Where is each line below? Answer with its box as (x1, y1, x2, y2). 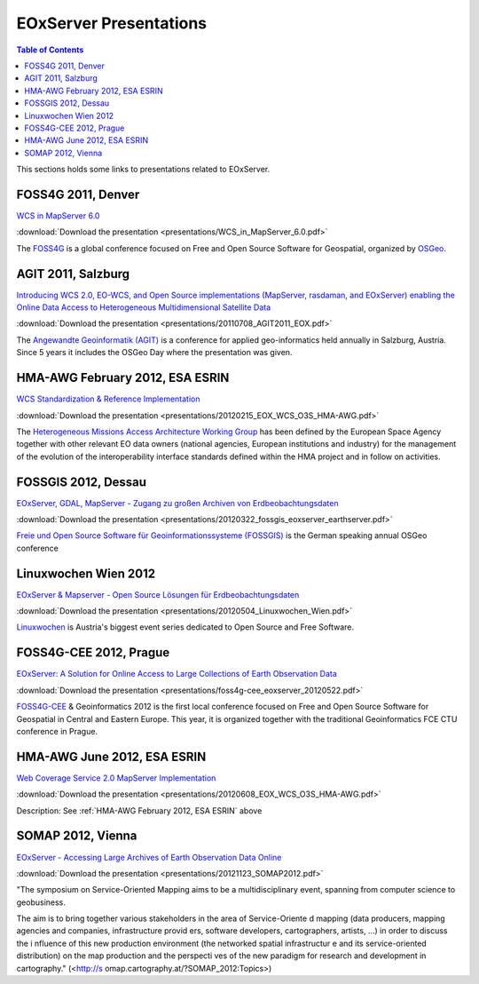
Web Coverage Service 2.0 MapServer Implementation (16, 773, 216, 783)
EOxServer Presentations (16, 13, 208, 33)
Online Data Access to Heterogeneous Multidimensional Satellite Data (16, 302, 271, 313)
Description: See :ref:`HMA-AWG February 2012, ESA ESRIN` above (16, 805, 263, 816)
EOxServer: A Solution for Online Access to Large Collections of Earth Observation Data (16, 669, 337, 679)
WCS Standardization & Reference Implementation (16, 393, 200, 404)
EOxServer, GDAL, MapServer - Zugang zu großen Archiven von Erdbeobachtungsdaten (16, 497, 339, 508)
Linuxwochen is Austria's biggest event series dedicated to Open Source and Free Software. (16, 622, 355, 632)
